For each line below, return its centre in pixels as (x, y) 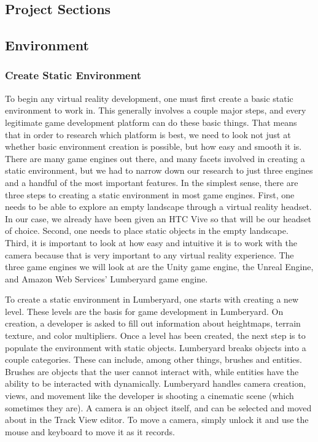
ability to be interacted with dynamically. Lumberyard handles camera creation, (156, 383)
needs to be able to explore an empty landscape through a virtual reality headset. (158, 207)
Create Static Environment (73, 75)
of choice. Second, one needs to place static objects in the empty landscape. (147, 231)
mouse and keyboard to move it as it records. (90, 431)
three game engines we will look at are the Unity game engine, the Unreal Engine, (159, 267)
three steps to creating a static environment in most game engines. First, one (150, 194)
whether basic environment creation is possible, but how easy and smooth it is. (153, 146)
